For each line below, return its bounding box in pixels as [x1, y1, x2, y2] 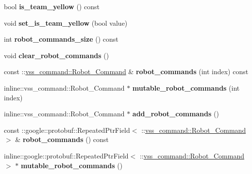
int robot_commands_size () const [4, 34, 118, 44]
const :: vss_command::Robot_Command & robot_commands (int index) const [4, 66, 249, 77]
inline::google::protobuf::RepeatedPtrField [4, 150, 129, 160]
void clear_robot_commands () [4, 50, 109, 60]
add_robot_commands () [132, 109, 219, 119]
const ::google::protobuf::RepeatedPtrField [4, 125, 130, 135]
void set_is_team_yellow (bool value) [4, 17, 128, 28]
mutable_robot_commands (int [132, 82, 240, 93]
